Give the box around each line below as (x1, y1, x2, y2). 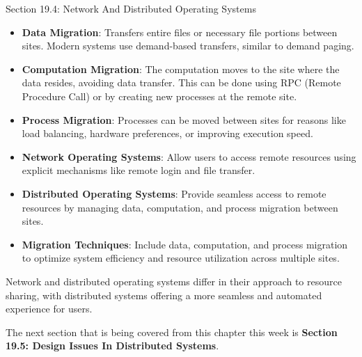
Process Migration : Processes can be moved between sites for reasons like (22, 112, 346, 127)
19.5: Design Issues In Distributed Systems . (6, 338, 219, 353)
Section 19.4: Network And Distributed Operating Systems (6, 1, 256, 15)
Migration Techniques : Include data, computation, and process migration (22, 237, 348, 251)
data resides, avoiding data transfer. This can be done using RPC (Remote (22, 75, 341, 90)
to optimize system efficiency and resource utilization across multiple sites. (22, 251, 340, 265)
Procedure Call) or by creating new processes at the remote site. (22, 88, 297, 103)
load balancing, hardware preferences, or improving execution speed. (22, 126, 313, 141)
